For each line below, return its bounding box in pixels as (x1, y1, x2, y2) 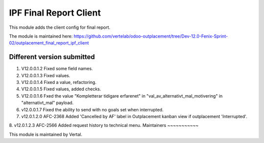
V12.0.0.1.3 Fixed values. (21, 72, 70, 78)
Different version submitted (9, 53, 95, 61)
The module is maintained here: (9, 33, 73, 39)
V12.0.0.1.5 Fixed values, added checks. (21, 86, 101, 92)
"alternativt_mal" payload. (21, 100, 74, 106)
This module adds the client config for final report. (9, 24, 110, 30)
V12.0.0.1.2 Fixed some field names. (21, 66, 93, 72)
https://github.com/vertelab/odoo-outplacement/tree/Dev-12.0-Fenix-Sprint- (73, 33, 228, 39)
